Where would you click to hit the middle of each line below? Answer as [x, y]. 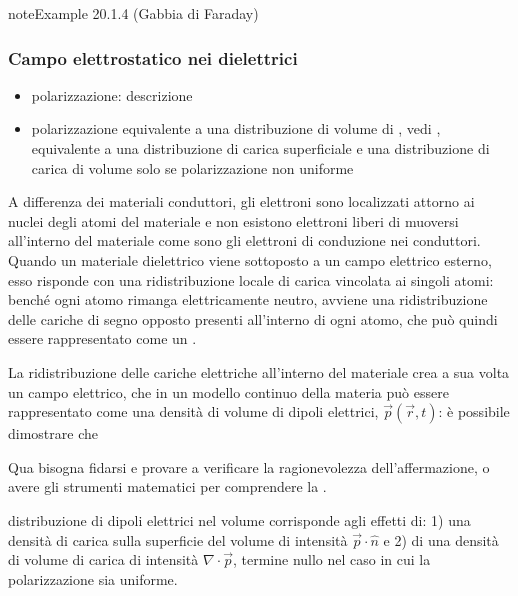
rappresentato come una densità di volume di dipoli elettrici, [193, 411]
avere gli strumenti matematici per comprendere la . [167, 486]
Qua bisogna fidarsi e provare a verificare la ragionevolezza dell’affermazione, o [249, 466]
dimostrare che [53, 433]
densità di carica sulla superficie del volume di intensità [178, 539]
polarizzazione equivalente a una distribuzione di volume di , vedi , [236, 128]
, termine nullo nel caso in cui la [331, 559]
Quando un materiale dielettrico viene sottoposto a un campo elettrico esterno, [250, 259]
